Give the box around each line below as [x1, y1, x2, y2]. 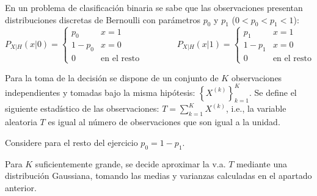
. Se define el [249, 85, 297, 98]
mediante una [236, 157, 287, 170]
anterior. [5, 181, 37, 194]
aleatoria [5, 115, 37, 128]
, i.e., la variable [225, 102, 286, 115]
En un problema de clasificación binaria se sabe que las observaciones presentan [5, 1, 303, 13]
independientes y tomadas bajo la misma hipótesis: [5, 85, 195, 98]
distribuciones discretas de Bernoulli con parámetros [5, 13, 201, 26]
